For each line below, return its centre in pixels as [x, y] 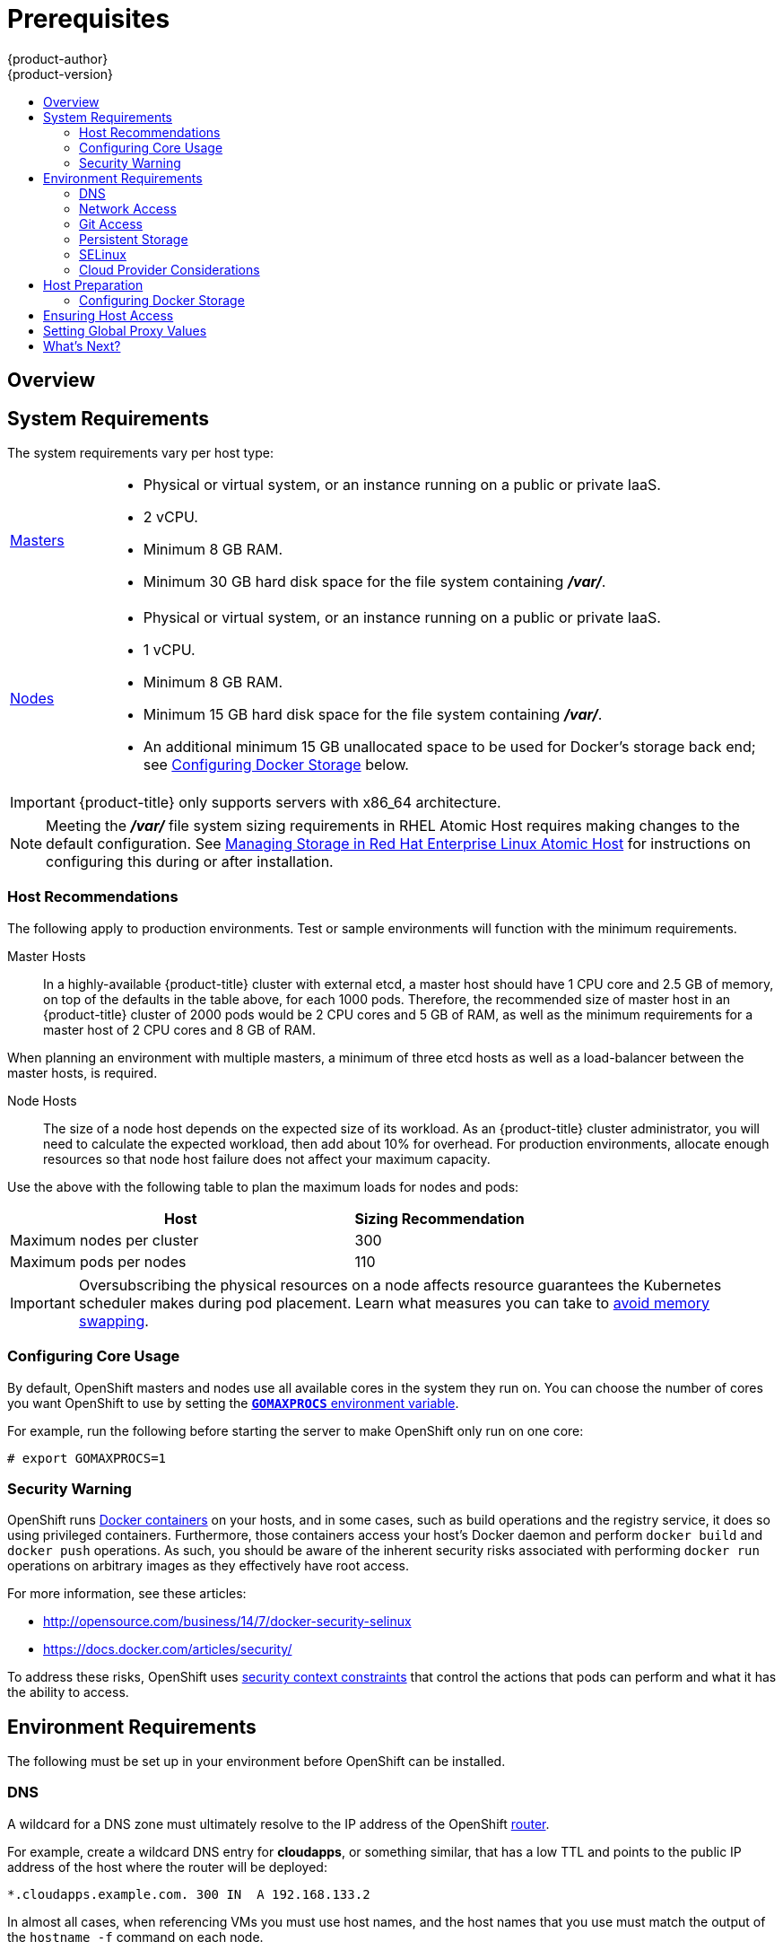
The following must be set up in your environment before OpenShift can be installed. [257, 1762]
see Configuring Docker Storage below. [276, 765]
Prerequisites [89, 19]
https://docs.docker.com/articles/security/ [168, 1649]
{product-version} [61, 74]
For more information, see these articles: [127, 1594]
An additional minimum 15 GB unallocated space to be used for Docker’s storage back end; [449, 747]
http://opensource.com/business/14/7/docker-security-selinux [227, 1622]
